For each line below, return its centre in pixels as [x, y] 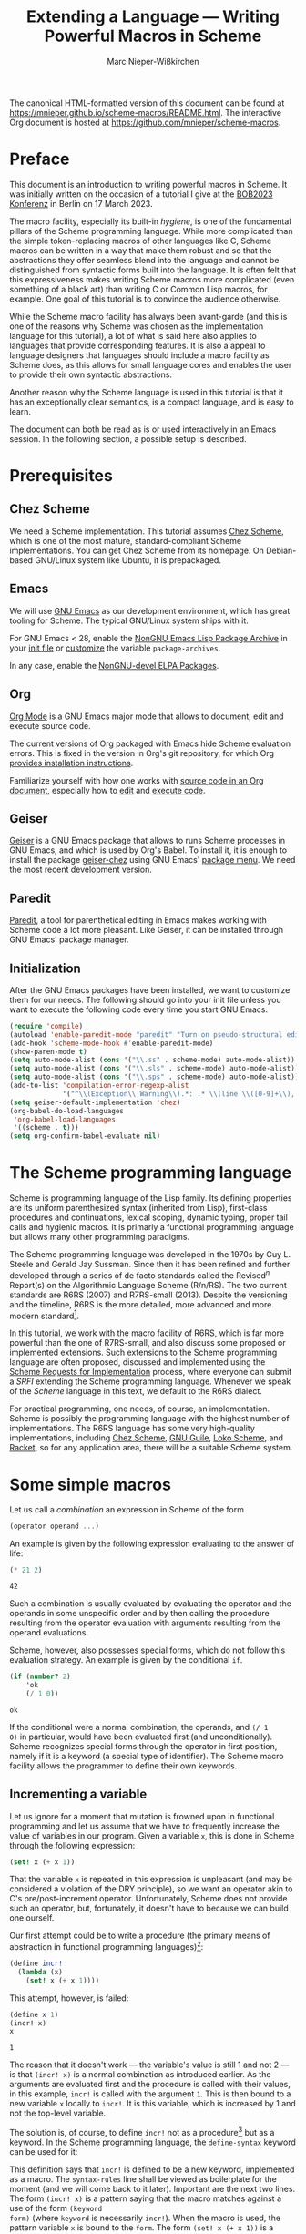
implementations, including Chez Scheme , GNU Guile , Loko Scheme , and [147, 1438]
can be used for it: [44, 2152]
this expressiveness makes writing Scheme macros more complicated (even [152, 279]
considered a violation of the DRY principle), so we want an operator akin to [151, 1889]
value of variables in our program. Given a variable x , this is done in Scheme [152, 1835]
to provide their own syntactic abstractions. [91, 374]
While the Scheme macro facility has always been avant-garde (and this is [148, 316]
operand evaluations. [49, 1633]
